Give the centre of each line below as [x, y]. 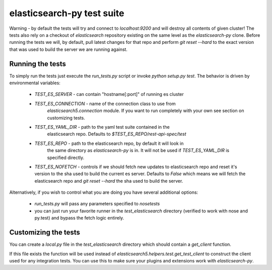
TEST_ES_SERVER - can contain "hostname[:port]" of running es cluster [109, 94]
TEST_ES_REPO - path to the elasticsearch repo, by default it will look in [109, 143]
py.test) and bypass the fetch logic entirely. [79, 218]
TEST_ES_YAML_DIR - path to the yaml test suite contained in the [102, 127]
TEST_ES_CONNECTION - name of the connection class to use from [105, 103]
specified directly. [66, 157]
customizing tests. [66, 118]
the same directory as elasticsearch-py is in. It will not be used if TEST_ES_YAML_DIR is [138, 150]
